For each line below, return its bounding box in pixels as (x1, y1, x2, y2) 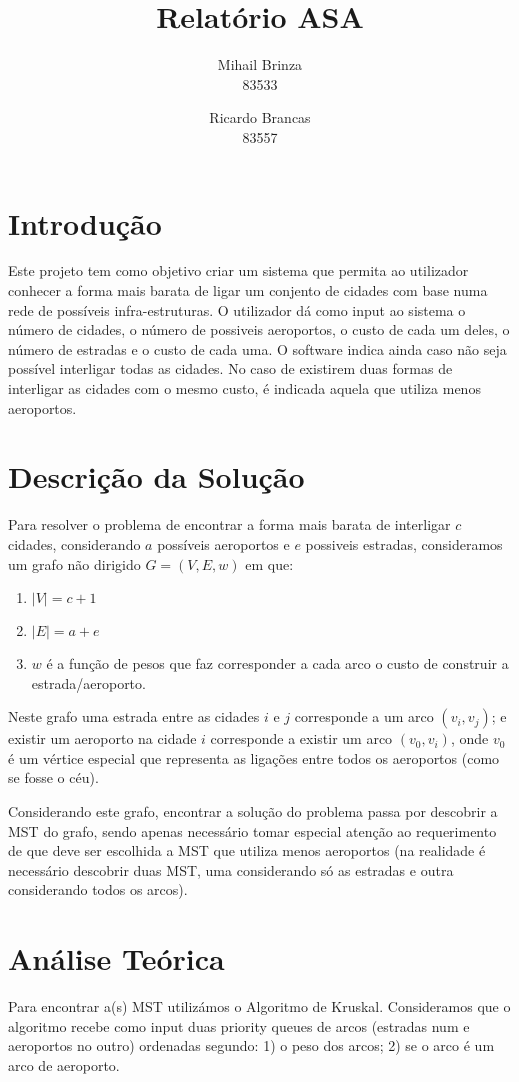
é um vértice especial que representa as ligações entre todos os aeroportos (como (8, 747, 500, 768)
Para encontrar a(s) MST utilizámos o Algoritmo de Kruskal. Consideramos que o (8, 996, 511, 1017)
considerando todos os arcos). (8, 879, 188, 900)
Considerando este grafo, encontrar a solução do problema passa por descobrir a (8, 801, 498, 822)
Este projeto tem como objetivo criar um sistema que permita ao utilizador (8, 260, 469, 281)
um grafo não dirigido (8, 553, 141, 574)
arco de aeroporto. (8, 1054, 120, 1075)
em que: (245, 553, 294, 574)
